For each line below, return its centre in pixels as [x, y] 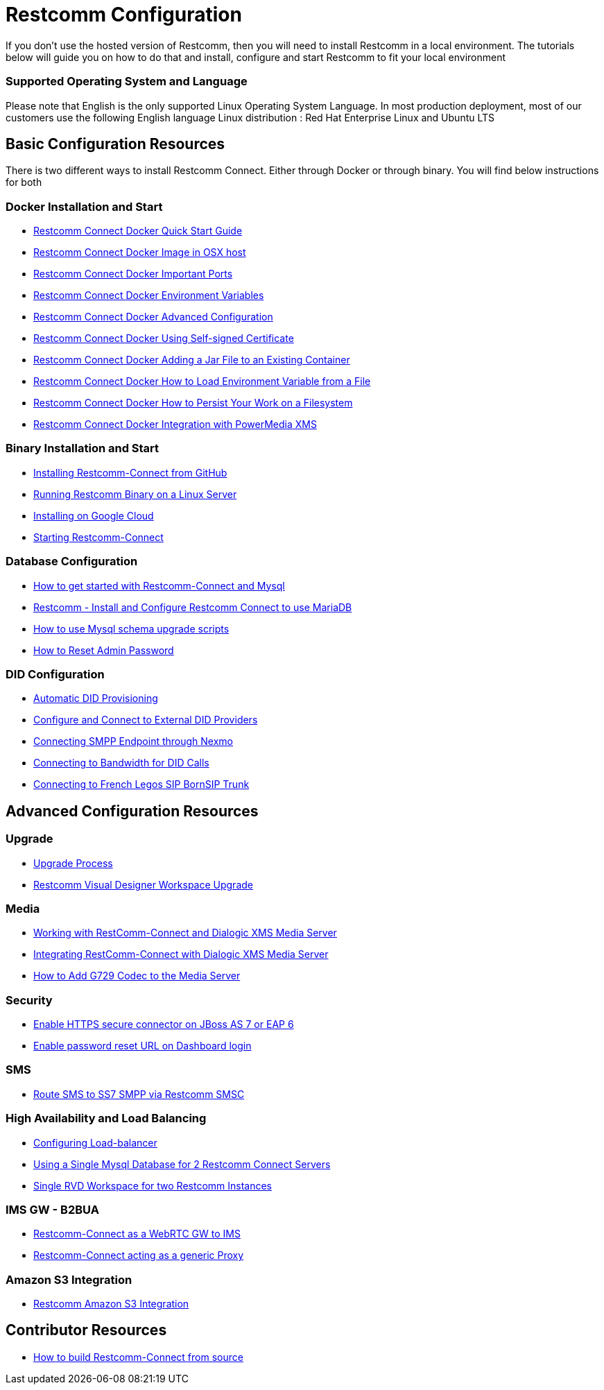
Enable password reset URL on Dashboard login [143, 1046]
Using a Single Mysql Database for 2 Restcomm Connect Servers [182, 1164]
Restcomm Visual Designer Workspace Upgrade [143, 884]
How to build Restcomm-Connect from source [138, 1357]
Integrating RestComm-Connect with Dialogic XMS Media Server [181, 954]
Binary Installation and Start [83, 448]
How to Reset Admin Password [104, 650]
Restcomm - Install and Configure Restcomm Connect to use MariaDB [193, 607]
